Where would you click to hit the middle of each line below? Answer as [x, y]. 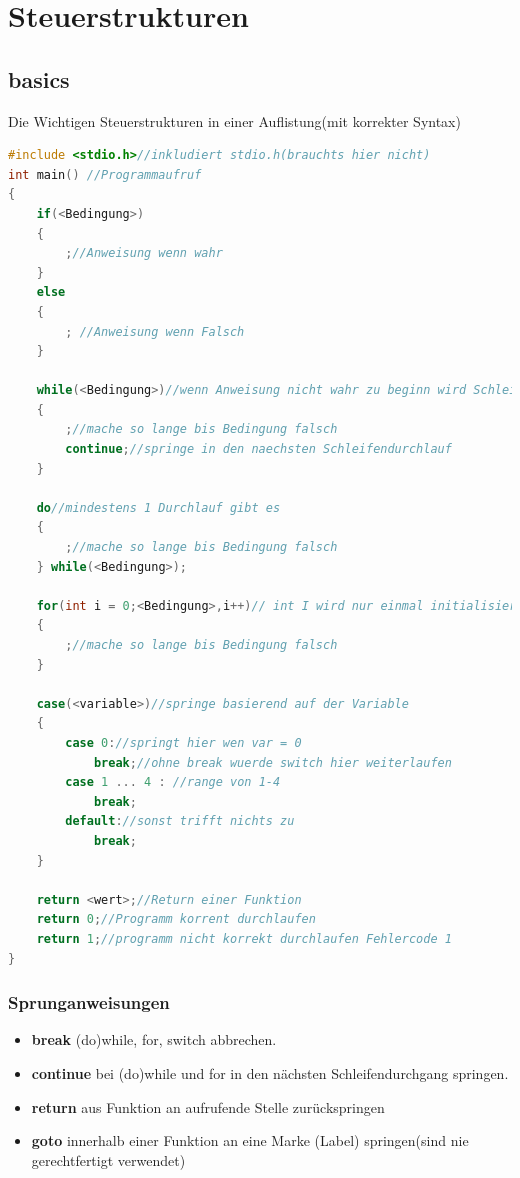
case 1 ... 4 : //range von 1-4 [173, 782]
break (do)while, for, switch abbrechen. [154, 1039]
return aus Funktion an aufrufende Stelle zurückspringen [208, 1106]
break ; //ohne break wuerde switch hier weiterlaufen [272, 762]
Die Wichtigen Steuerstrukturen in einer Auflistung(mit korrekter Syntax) [234, 120]
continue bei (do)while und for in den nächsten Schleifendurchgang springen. [270, 1072]
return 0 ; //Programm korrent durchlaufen [176, 919]
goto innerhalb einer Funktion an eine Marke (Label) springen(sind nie [250, 1140]
